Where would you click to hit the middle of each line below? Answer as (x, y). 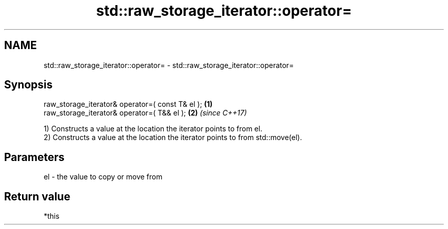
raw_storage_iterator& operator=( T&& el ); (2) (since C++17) (145, 113)
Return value (37, 196)
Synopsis (28, 85)
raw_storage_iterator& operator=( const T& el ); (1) (128, 104)
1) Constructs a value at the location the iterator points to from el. (153, 129)
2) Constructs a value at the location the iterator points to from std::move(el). (173, 138)
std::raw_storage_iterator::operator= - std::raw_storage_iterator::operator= (169, 65)
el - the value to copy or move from (103, 177)
